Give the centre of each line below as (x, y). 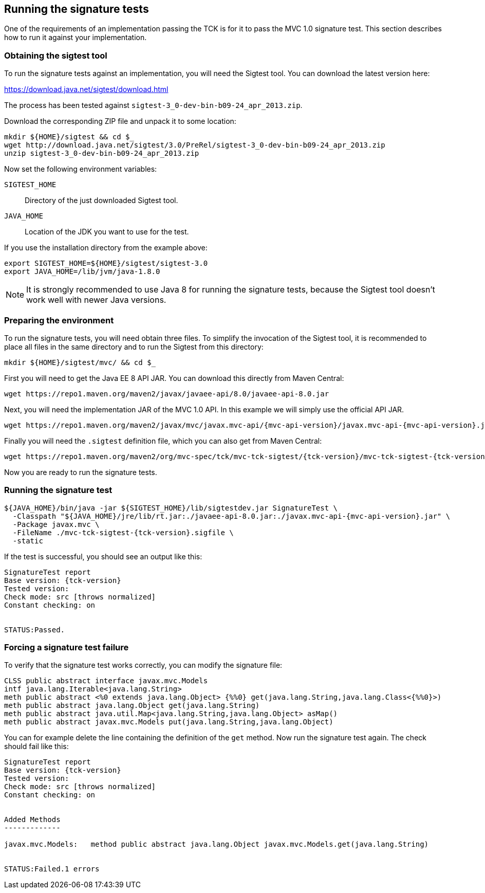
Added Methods (32, 820)
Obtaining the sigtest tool (56, 55)
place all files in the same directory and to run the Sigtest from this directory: (134, 347)
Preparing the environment (59, 320)
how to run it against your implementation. (76, 38)
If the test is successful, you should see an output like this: (103, 556)
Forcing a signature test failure (67, 648)
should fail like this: (36, 746)
